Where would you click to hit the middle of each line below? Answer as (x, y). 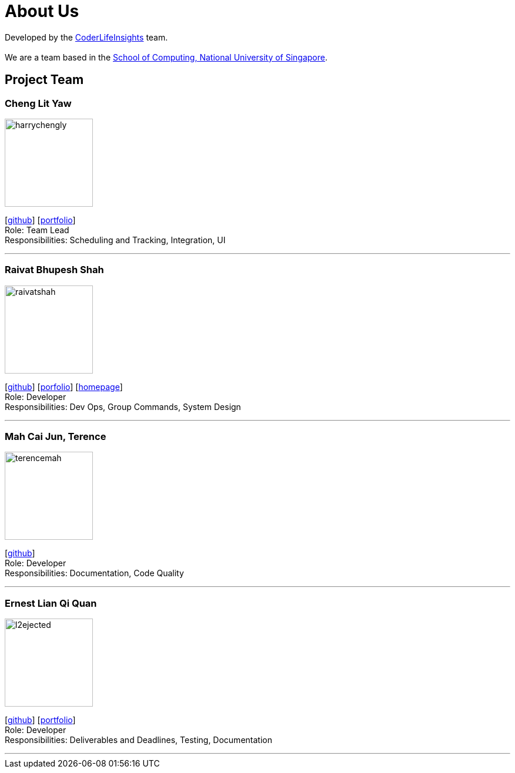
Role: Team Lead (37, 230)
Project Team (44, 80)
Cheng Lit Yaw (38, 103)
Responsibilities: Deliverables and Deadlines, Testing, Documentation (138, 740)
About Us (42, 11)
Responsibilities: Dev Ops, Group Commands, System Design (123, 406)
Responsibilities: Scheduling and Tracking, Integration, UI (115, 240)
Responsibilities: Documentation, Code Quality (94, 573)
